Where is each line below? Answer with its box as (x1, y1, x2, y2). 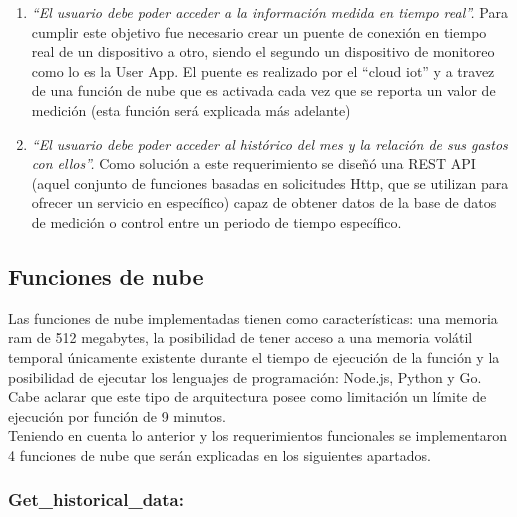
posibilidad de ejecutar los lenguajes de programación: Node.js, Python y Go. (8, 366, 482, 387)
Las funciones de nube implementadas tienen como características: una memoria (8, 307, 498, 328)
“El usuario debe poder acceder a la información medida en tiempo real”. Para (31, 2, 508, 22)
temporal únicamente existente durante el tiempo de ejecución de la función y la (8, 346, 500, 367)
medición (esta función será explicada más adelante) (31, 99, 351, 120)
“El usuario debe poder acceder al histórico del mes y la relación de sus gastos (31, 133, 508, 154)
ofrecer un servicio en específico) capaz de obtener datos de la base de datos (31, 192, 497, 213)
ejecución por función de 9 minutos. (8, 405, 226, 426)
